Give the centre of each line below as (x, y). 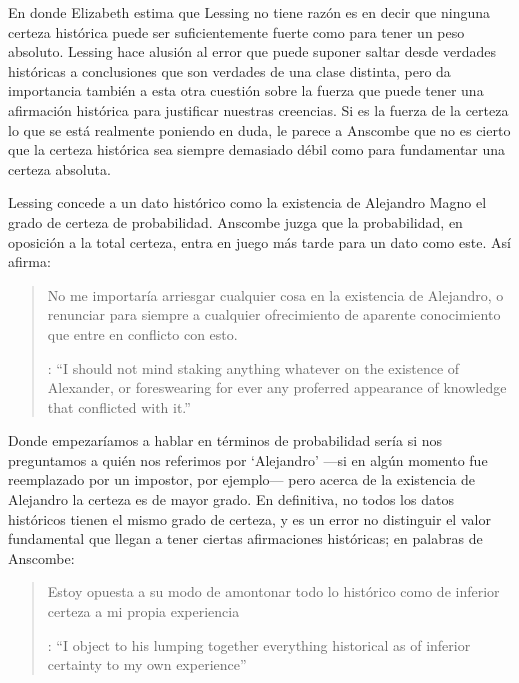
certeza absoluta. (59, 168)
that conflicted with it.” (119, 406)
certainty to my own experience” (147, 664)
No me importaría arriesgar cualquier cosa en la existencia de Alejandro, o (275, 294)
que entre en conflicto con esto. (142, 333)
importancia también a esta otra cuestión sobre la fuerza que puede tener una (246, 90)
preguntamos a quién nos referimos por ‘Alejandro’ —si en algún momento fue (248, 459)
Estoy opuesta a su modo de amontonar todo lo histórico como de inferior (273, 591)
